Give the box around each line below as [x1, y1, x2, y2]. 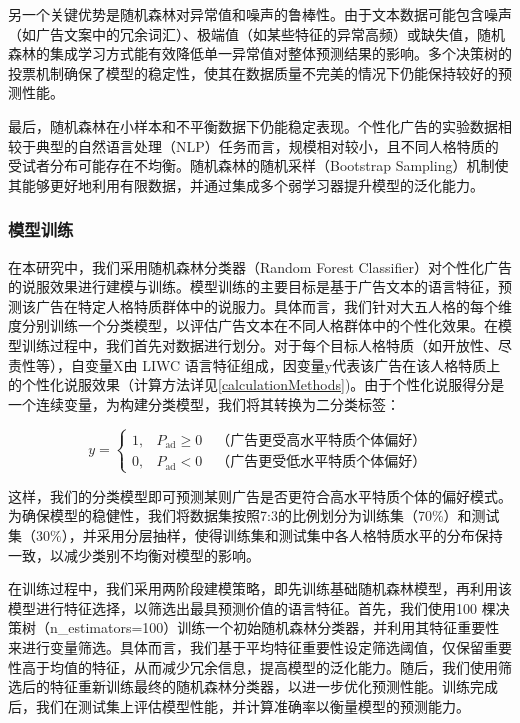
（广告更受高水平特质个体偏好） [216, 433, 427, 448]
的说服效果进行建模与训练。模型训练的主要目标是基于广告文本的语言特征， [8, 276, 498, 297]
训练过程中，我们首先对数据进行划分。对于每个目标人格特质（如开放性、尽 [21, 334, 512, 355]
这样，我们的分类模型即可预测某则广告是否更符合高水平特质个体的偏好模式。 [8, 485, 512, 506]
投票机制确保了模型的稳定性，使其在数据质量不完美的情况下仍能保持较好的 [8, 62, 498, 83]
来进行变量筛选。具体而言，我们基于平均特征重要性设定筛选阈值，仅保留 [8, 636, 484, 657]
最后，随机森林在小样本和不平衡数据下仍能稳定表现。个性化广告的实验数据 [8, 115, 498, 136]
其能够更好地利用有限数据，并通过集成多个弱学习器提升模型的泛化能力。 [8, 174, 484, 195]
